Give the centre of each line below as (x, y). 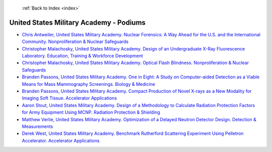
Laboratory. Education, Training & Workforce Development (82, 56)
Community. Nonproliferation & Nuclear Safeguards (75, 42)
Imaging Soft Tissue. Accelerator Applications (70, 98)
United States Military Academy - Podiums (78, 22)
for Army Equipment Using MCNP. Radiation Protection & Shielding (91, 112)
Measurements (38, 126)
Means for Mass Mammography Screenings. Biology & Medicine (89, 84)
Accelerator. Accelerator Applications (61, 140)
